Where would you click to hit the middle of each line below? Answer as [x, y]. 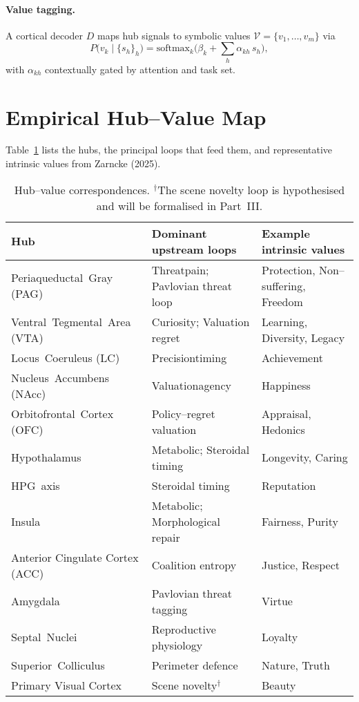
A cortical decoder [45, 35]
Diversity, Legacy [303, 337]
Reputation [289, 485]
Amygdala [36, 601]
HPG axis [36, 485]
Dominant [179, 233]
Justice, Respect [301, 565]
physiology [177, 645]
